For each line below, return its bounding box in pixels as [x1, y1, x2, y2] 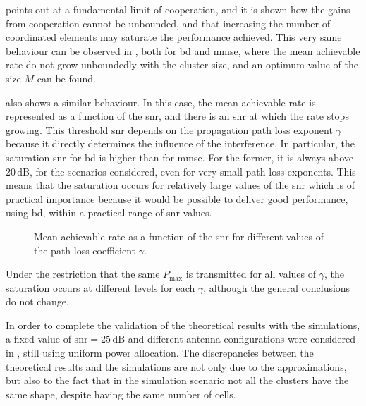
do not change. [6, 294, 69, 309]
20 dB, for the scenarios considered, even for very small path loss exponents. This [6, 164, 356, 178]
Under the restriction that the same [6, 266, 160, 281]
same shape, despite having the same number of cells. [6, 386, 236, 401]
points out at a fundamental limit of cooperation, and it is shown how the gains [6, 2, 350, 16]
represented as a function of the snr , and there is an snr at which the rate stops [6, 109, 349, 123]
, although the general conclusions [203, 280, 350, 295]
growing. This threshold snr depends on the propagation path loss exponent [6, 122, 333, 137]
